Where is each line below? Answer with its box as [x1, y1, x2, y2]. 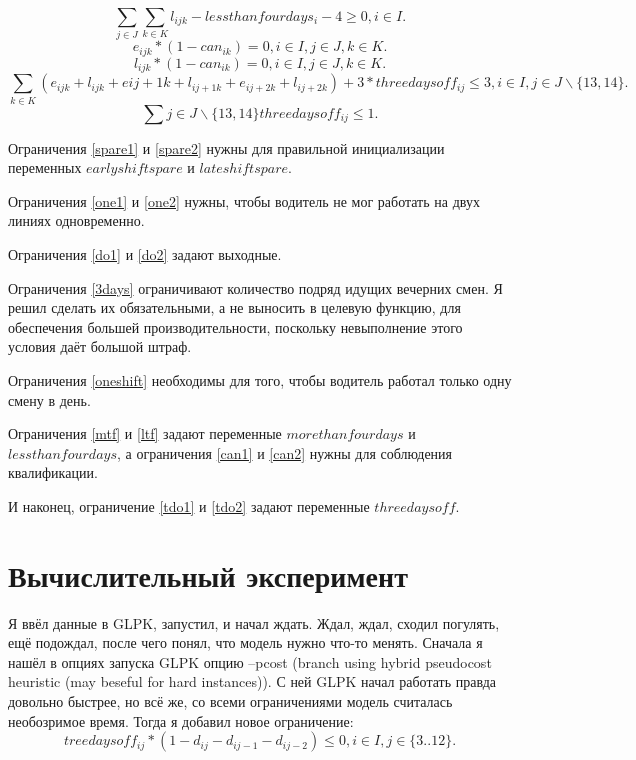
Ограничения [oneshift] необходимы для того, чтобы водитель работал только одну [8, 369, 512, 390]
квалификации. [8, 462, 98, 483]
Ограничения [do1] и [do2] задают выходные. [8, 243, 282, 264]
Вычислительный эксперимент [8, 554, 408, 595]
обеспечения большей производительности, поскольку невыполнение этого [8, 316, 463, 337]
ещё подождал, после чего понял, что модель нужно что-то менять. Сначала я [8, 632, 483, 653]
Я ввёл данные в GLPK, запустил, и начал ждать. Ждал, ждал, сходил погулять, [8, 612, 500, 633]
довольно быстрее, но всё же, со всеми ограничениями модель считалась [8, 690, 453, 711]
